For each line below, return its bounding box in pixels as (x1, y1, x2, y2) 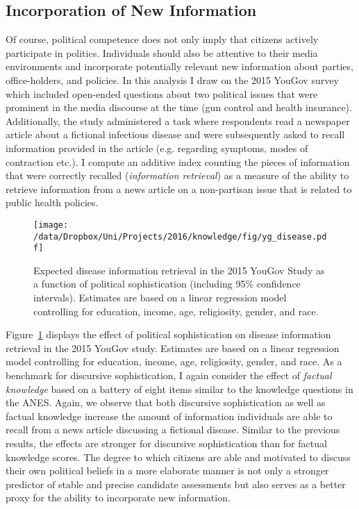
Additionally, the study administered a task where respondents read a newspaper (6, 113, 350, 128)
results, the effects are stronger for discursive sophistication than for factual (6, 436, 327, 451)
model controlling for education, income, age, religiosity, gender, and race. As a (6, 354, 342, 369)
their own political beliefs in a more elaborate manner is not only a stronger (6, 463, 329, 478)
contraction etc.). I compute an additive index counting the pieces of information (6, 154, 350, 169)
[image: (33, 219, 69, 230)
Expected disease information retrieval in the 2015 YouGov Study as (33, 262, 325, 277)
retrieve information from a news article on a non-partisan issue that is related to (6, 181, 352, 196)
